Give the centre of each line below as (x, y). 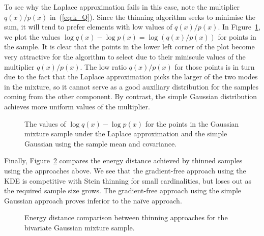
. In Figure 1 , (239, 27)
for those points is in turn (215, 66)
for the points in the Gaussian (192, 123)
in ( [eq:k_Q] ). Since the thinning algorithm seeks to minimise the (152, 17)
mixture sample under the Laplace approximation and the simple (126, 134)
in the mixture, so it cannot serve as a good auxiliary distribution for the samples (131, 86)
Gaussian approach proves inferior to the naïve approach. (93, 200)
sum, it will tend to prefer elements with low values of (88, 27)
